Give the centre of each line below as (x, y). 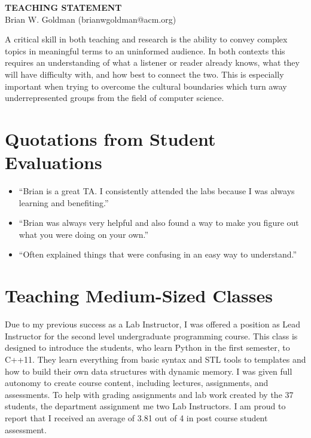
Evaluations (54, 162)
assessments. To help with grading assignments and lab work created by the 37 (149, 394)
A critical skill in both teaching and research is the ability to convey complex (146, 39)
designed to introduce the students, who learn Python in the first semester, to (147, 347)
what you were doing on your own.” (84, 234)
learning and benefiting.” (64, 202)
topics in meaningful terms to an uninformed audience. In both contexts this (145, 50)
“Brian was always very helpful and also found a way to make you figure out (159, 223)
